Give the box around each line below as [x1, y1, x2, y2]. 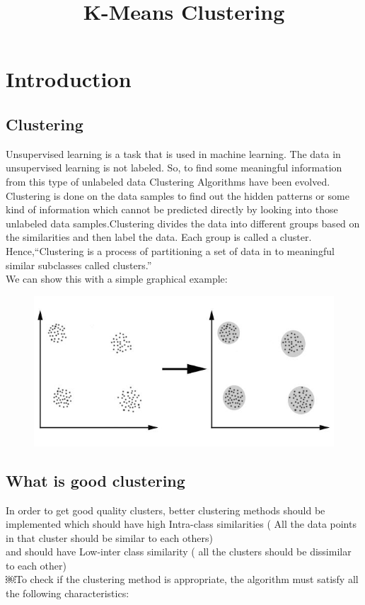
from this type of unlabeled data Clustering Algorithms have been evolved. [6, 174, 330, 188]
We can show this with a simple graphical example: [6, 271, 228, 286]
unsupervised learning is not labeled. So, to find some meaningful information [6, 160, 342, 175]
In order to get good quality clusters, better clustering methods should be [6, 502, 325, 517]
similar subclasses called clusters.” [6, 257, 152, 272]
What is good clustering [6, 469, 185, 491]
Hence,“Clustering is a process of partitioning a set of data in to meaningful [6, 243, 335, 258]
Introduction [6, 64, 132, 94]
